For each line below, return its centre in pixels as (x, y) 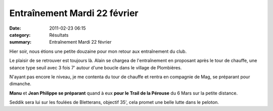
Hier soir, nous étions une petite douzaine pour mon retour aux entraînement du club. (98, 51)
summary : (20, 42)
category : (20, 35)
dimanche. (20, 84)
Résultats (59, 35)
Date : (15, 28)
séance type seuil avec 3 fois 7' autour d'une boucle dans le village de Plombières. (96, 67)
